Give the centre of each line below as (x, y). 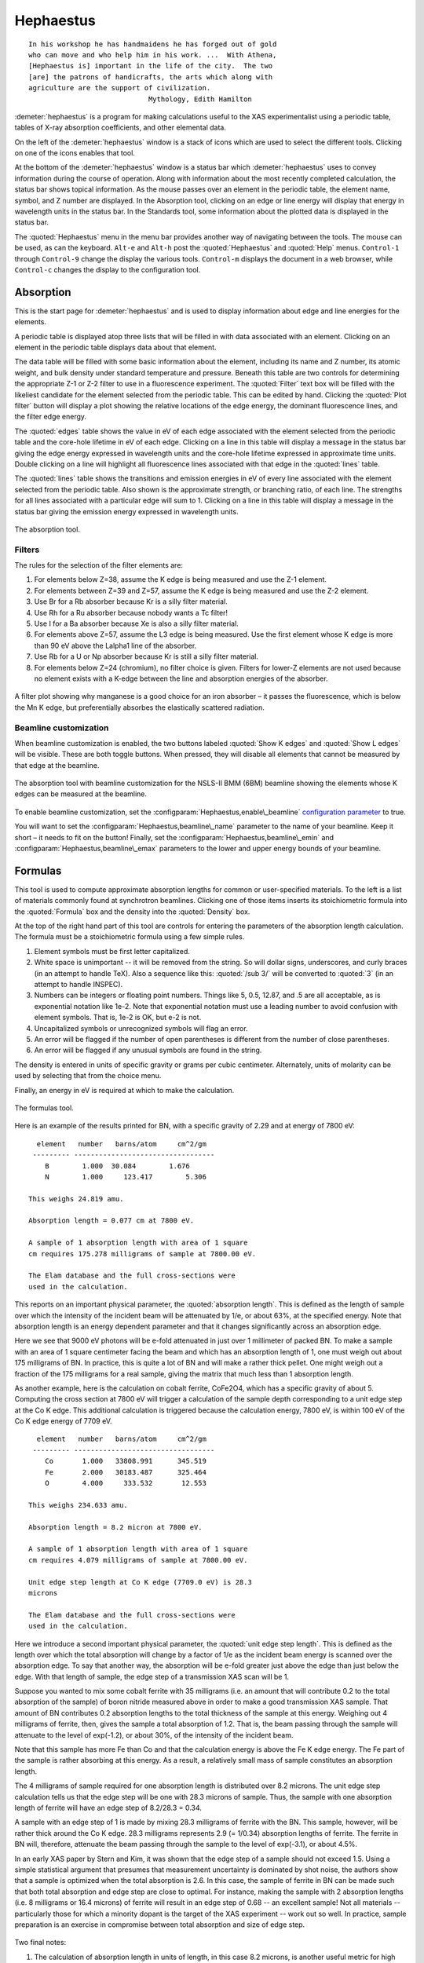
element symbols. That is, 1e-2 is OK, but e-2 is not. (118, 1018)
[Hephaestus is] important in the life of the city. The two (151, 66)
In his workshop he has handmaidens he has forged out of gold (153, 44)
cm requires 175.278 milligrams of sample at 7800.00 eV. (143, 1254)
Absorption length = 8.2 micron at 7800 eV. (116, 1527)
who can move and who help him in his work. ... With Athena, (153, 55)
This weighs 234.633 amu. (79, 1505)
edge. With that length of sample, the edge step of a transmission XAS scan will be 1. (152, 1676)
